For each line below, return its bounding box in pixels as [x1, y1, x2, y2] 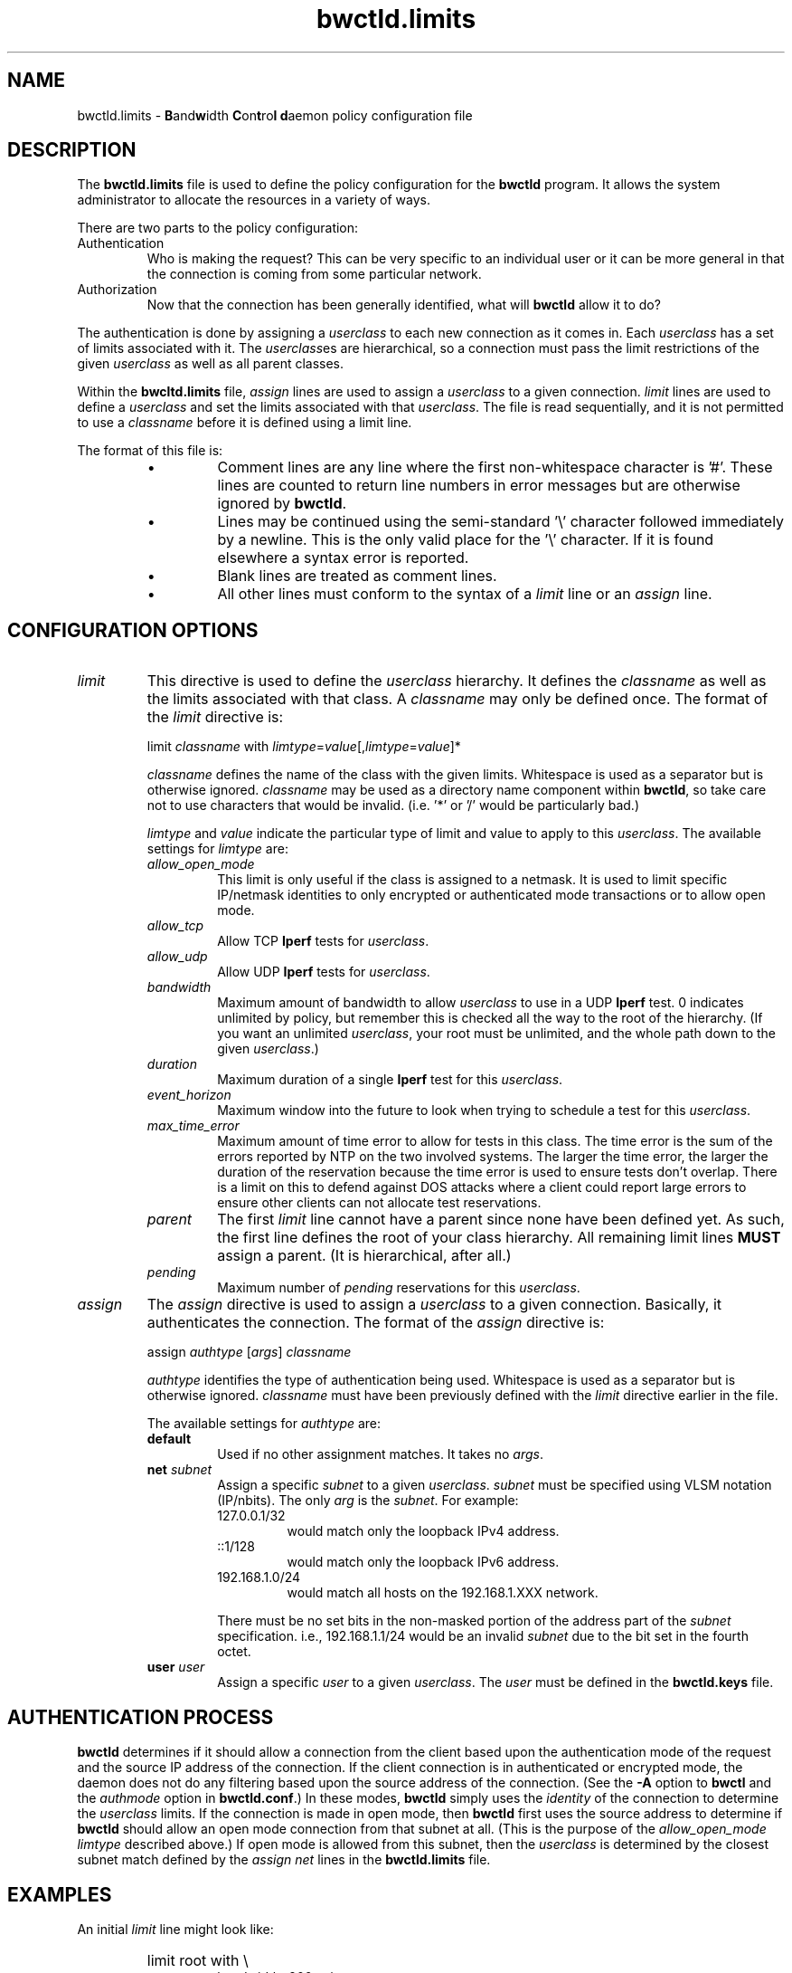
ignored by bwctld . [217, 494, 347, 513]
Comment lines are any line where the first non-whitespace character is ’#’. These [217, 458, 773, 477]
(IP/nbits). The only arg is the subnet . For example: [217, 1492, 519, 1509]
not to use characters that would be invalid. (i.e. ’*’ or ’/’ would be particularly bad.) [146, 797, 639, 814]
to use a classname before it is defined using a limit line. [77, 415, 412, 431]
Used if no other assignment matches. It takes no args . [217, 1446, 543, 1463]
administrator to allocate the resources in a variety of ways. [77, 192, 430, 208]
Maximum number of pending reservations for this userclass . [217, 1280, 580, 1296]
